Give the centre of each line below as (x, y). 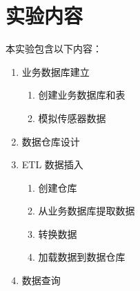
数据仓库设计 (51, 141)
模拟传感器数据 (72, 118)
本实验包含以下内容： (54, 49)
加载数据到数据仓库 (82, 257)
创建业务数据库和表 (82, 95)
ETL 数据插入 (52, 164)
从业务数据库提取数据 (87, 211)
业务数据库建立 (56, 71)
